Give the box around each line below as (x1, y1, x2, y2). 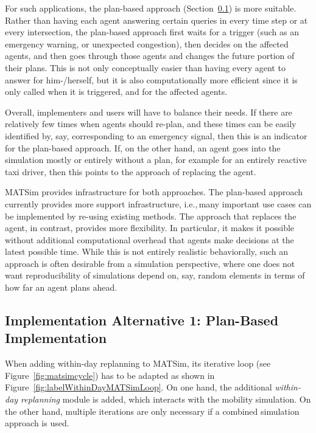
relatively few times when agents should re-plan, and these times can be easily (5, 117, 297, 130)
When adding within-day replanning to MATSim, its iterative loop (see (5, 357, 271, 370)
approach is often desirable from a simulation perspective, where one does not (5, 257, 295, 269)
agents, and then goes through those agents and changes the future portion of (5, 49, 295, 62)
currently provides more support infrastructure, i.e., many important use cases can (5, 197, 312, 210)
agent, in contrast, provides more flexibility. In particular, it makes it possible (5, 221, 295, 234)
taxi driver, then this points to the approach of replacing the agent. (5, 165, 256, 178)
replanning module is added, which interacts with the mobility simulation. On (21, 393, 311, 406)
